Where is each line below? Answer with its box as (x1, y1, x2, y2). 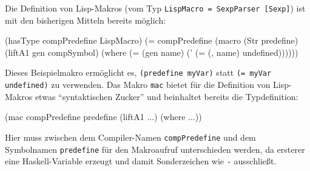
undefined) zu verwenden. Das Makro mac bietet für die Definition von (5, 78, 271, 91)
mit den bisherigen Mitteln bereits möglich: (5, 13, 166, 26)
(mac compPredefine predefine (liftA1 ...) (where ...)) (5, 110, 202, 123)
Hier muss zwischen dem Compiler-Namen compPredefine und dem (5, 130, 256, 143)
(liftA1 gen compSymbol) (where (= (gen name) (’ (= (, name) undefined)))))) (5, 45, 298, 58)
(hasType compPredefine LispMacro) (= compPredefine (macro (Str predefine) (5, 34, 298, 47)
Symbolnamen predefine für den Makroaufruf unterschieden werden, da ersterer (5, 142, 305, 155)
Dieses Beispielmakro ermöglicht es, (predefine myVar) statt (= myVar (5, 66, 272, 79)
